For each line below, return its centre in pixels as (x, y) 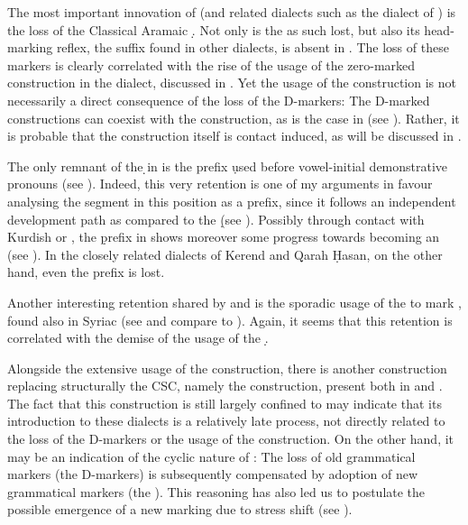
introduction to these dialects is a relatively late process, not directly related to (226, 421)
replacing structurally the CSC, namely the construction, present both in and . (225, 386)
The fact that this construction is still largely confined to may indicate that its (225, 403)
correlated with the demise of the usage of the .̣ (138, 338)
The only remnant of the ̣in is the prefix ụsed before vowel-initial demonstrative (228, 166)
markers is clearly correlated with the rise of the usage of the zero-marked (211, 64)
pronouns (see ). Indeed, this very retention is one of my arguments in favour (220, 184)
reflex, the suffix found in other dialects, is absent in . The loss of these (252, 47)
